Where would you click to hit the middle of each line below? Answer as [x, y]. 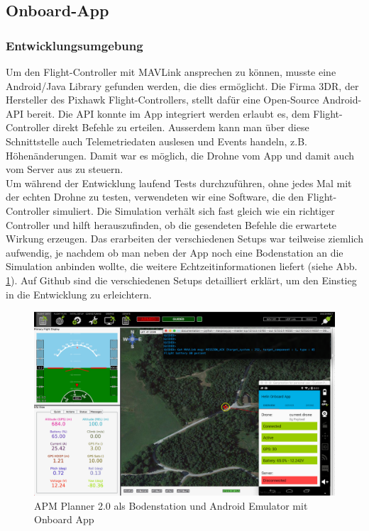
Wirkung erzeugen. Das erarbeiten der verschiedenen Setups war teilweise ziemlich [184, 239]
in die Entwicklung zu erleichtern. [79, 294]
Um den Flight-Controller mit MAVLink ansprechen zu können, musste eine [171, 72]
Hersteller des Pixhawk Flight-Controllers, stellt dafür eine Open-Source [163, 100]
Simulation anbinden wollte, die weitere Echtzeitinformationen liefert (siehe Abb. [182, 266]
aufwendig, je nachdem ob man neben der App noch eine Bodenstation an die [175, 252]
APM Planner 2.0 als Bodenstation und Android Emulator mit [171, 505]
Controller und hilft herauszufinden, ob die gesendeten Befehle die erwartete [171, 224]
